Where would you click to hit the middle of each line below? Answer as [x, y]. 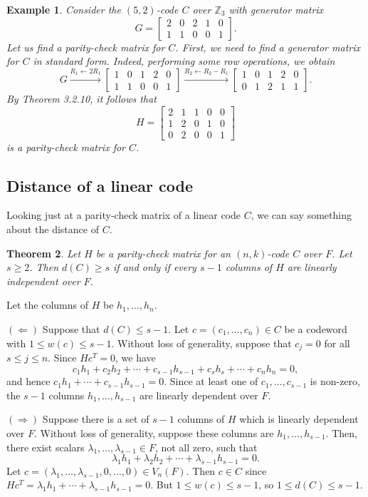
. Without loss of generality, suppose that [201, 343]
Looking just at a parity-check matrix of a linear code [123, 215]
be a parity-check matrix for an [163, 253]
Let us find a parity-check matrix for [86, 47]
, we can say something [301, 215]
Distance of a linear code [100, 185]
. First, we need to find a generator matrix [268, 47]
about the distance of [53, 229]
